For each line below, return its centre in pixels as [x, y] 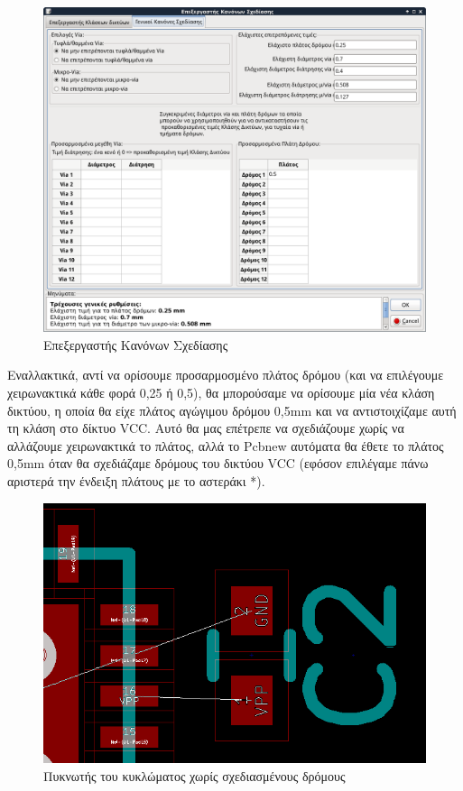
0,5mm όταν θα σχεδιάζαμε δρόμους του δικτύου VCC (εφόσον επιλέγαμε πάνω [218, 463]
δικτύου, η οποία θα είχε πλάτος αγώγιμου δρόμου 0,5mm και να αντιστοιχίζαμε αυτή [232, 410]
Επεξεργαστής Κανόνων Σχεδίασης [136, 344]
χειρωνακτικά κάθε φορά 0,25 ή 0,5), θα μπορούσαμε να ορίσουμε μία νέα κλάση [221, 393]
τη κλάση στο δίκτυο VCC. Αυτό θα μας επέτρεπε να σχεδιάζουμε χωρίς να [206, 428]
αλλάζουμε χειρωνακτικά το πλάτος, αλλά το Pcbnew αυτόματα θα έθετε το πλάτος [226, 445]
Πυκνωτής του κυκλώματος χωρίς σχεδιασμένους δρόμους [194, 775]
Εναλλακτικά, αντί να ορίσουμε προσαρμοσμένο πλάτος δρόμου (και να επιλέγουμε [226, 375]
